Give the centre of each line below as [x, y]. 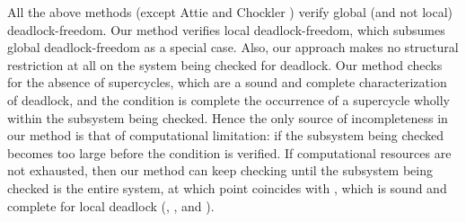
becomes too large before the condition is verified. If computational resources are [229, 152]
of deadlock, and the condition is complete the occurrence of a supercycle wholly [229, 99]
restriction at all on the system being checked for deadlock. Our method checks [225, 64]
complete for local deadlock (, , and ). [111, 205]
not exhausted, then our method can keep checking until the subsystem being [220, 170]
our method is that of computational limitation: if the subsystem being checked [226, 135]
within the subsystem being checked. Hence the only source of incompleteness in [228, 117]
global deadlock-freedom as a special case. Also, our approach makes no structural [233, 47]
